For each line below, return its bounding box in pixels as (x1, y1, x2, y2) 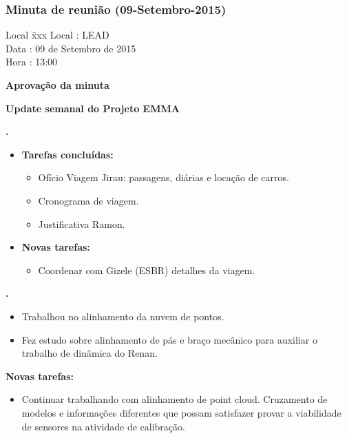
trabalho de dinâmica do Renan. (21, 346, 158, 360)
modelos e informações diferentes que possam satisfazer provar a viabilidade (21, 405, 341, 419)
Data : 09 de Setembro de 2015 (6, 41, 136, 55)
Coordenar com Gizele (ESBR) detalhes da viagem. (38, 262, 255, 277)
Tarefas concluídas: (21, 147, 114, 161)
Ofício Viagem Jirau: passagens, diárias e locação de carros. (38, 170, 289, 185)
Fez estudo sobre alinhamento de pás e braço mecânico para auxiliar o (21, 332, 317, 346)
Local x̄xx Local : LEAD (6, 28, 109, 42)
